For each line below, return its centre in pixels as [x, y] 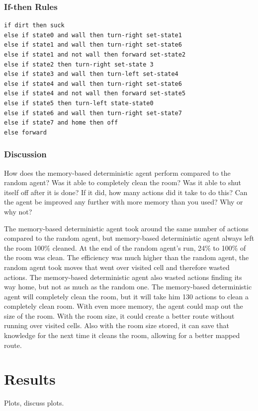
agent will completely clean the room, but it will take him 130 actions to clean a [127, 296]
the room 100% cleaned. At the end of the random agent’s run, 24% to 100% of [125, 247]
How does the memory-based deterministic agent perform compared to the [117, 172]
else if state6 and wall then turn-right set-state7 [93, 113]
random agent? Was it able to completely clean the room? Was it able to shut [123, 182]
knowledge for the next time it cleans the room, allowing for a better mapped [122, 335]
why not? [18, 211]
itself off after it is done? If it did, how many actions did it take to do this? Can [126, 192]
